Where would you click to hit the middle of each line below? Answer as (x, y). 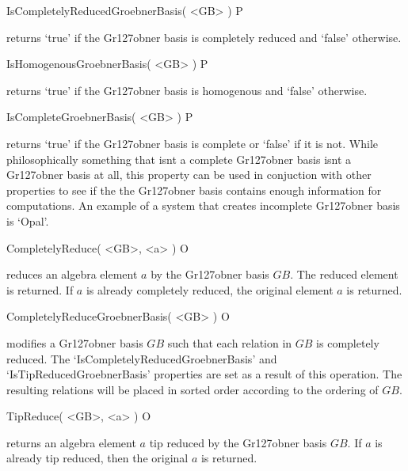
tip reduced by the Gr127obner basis (238, 442)
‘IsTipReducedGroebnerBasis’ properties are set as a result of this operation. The (204, 374)
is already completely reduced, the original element (210, 289)
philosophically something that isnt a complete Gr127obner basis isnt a (179, 159)
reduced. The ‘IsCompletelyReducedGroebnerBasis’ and (142, 358)
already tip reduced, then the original (97, 458)
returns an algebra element (71, 442)
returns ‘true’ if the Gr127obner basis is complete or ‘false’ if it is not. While (193, 143)
